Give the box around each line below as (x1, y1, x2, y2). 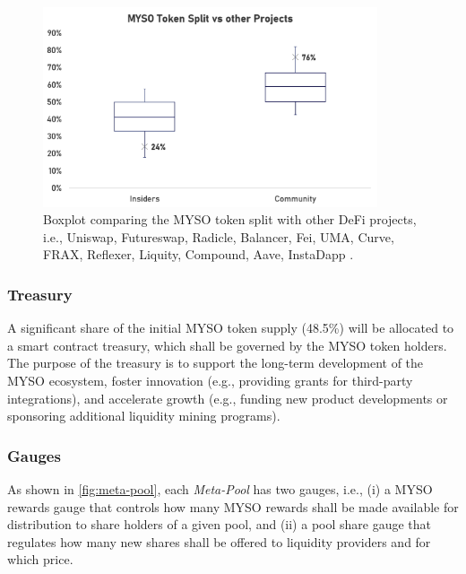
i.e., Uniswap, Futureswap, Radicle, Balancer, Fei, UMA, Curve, (43, 227, 394, 246)
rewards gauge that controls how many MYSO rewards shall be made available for (7, 497, 459, 516)
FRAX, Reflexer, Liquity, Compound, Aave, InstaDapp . (43, 245, 354, 264)
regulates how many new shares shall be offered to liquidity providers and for (7, 532, 431, 551)
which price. (7, 550, 73, 569)
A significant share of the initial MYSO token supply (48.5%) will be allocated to (7, 318, 454, 337)
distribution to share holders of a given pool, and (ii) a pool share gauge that (7, 515, 432, 534)
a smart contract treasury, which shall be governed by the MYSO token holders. (7, 335, 447, 354)
